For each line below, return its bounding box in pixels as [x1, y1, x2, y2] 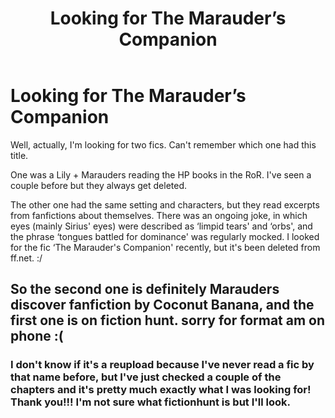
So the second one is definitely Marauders [10, 281, 280, 298]
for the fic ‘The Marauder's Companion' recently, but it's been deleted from [10, 241, 321, 253]
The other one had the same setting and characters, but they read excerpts [10, 198, 320, 211]
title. [10, 149, 29, 161]
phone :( [10, 328, 64, 345]
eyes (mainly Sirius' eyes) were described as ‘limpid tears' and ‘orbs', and [10, 220, 313, 232]
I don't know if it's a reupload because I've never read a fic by [10, 358, 315, 372]
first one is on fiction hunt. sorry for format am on [10, 312, 326, 329]
